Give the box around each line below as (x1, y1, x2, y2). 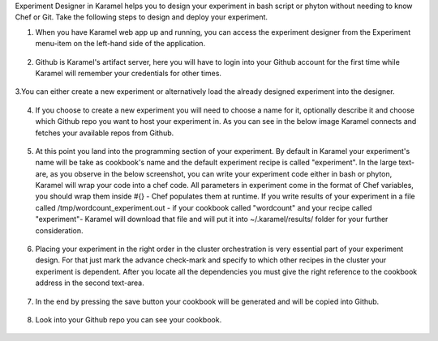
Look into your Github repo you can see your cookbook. (35, 314, 222, 324)
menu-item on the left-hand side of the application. (35, 39, 206, 49)
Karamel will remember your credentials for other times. (35, 68, 222, 78)
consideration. (35, 225, 84, 235)
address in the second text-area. (35, 278, 145, 288)
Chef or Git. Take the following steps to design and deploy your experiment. (15, 12, 268, 22)
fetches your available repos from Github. (35, 128, 174, 138)
